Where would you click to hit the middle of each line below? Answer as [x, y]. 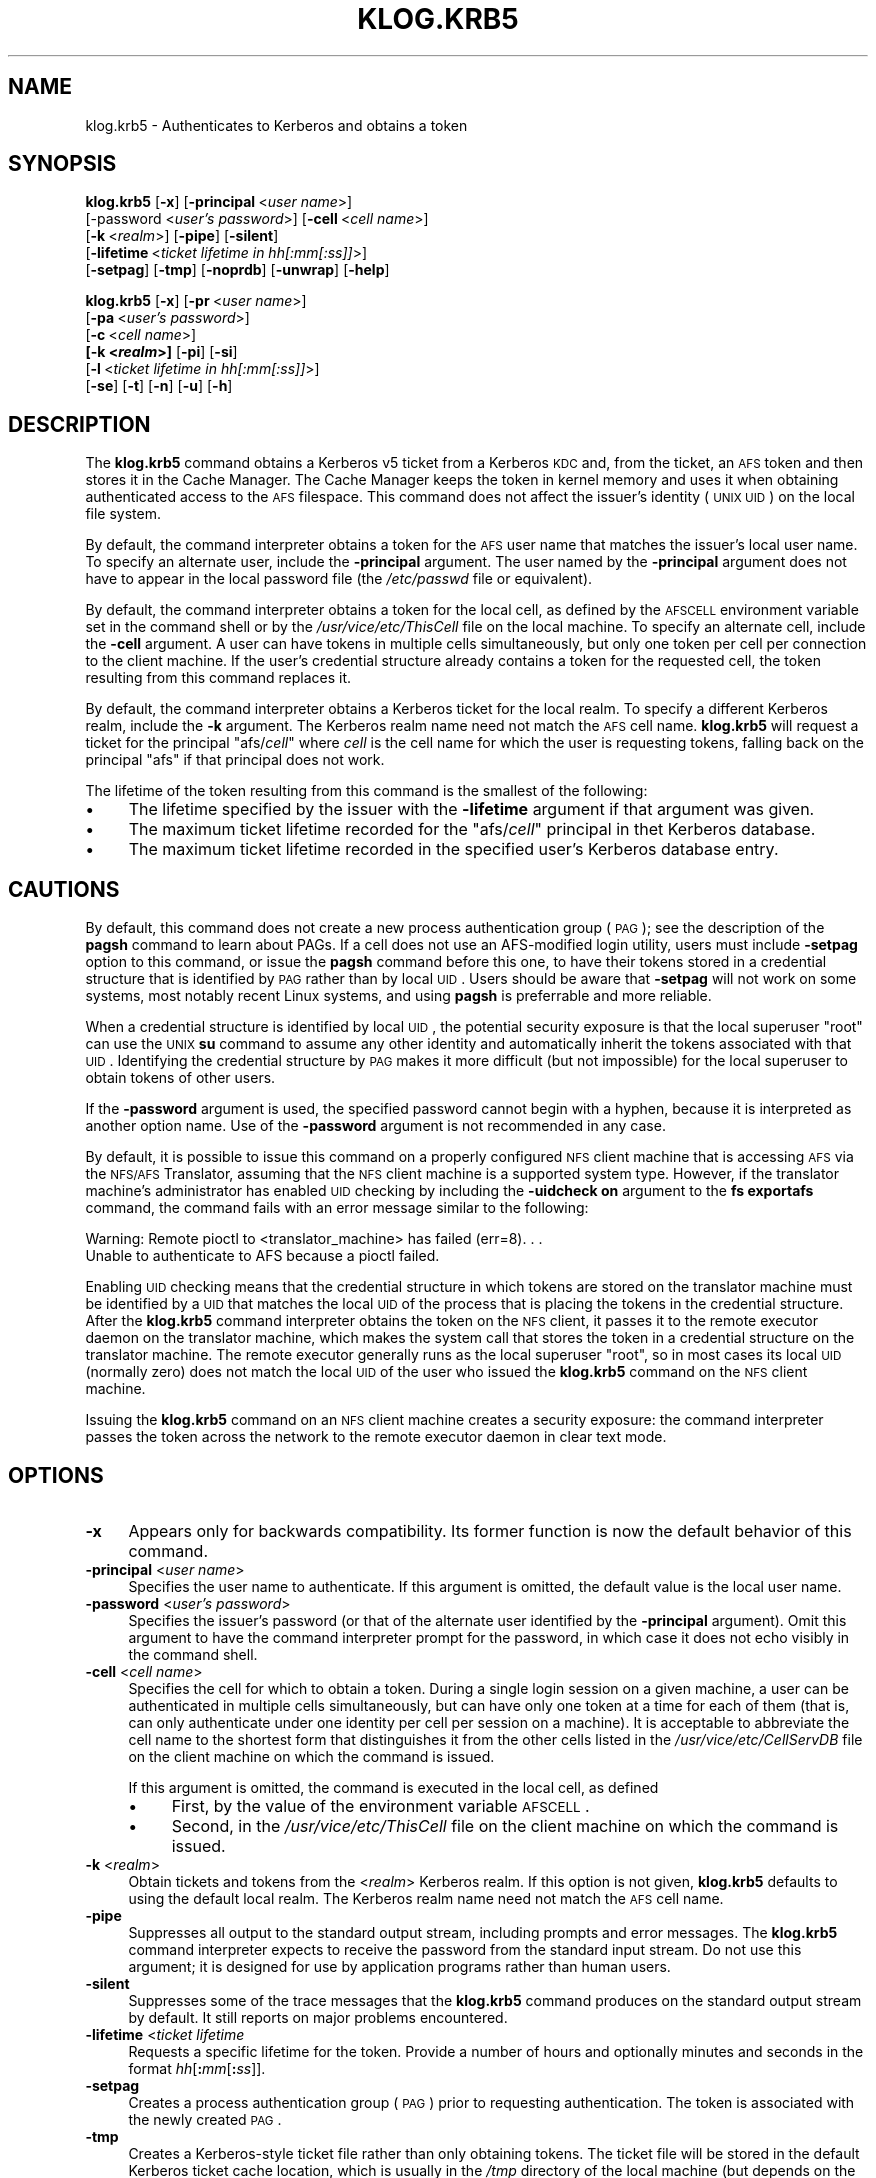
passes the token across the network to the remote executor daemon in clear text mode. [376, 1437]
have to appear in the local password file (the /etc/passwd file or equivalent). [339, 579]
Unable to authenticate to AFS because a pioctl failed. [262, 1256]
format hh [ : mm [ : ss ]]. [197, 2068]
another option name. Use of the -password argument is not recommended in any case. [375, 1126]
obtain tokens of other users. [180, 1078]
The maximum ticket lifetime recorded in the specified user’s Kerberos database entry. [453, 849]
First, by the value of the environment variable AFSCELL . [380, 1805]
